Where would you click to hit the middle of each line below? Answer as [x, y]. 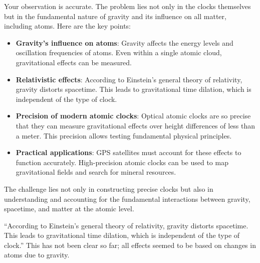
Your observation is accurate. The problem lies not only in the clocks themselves [127, 6]
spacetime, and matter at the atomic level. [69, 209]
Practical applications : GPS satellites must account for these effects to [128, 152]
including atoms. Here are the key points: [68, 26]
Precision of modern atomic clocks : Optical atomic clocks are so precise [133, 116]
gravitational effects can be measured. [74, 62]
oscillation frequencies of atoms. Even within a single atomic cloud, [119, 52]
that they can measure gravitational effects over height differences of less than [136, 125]
